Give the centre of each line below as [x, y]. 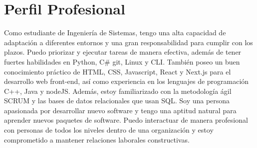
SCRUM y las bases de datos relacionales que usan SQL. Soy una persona [117, 101]
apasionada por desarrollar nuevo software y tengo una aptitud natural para [120, 110]
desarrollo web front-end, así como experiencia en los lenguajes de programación [127, 81]
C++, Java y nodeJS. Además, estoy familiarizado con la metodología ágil [118, 91]
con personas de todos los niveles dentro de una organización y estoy [109, 130]
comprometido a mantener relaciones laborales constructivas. [97, 139]
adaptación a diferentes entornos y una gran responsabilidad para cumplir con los [128, 42]
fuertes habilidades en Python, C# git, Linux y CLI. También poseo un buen [122, 61]
